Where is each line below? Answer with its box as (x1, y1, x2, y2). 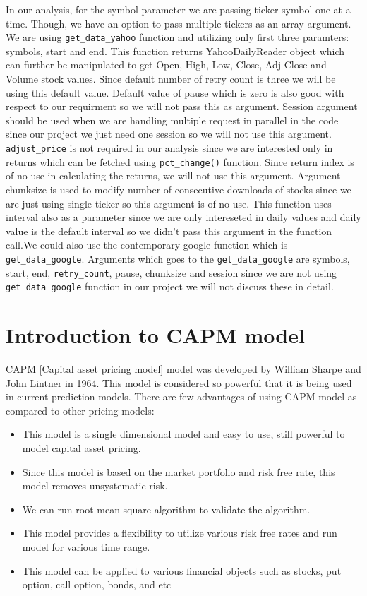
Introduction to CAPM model (6, 321, 305, 350)
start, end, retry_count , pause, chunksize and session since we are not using (6, 265, 337, 280)
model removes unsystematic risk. (22, 478, 168, 493)
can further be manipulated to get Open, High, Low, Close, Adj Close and (6, 57, 327, 72)
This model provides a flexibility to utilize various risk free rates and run (22, 525, 337, 540)
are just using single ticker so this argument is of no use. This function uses (6, 196, 332, 210)
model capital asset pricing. (22, 440, 141, 455)
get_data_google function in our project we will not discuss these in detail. (6, 279, 334, 294)
